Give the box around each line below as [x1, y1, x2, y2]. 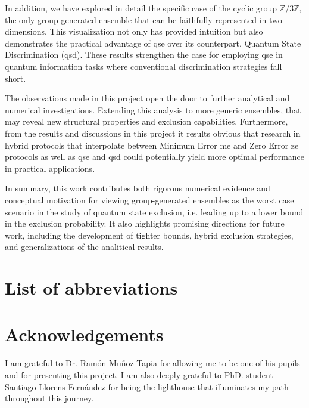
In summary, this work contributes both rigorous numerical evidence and [5, 182, 270, 194]
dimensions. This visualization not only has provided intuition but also [5, 25, 263, 38]
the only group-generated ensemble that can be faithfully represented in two [5, 13, 282, 26]
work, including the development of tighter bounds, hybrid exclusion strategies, [5, 228, 294, 241]
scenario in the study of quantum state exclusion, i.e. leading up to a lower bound [5, 205, 304, 218]
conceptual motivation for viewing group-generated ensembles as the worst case [5, 193, 294, 206]
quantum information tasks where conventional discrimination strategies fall [5, 60, 282, 72]
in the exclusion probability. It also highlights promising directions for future [5, 217, 285, 230]
